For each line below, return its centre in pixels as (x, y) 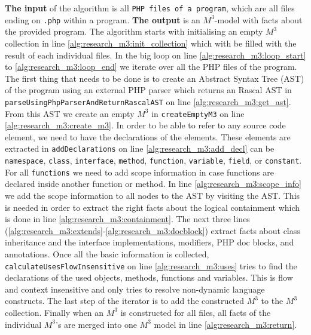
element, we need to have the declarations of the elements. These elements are (148, 136)
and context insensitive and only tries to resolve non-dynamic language (135, 289)
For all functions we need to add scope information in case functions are (139, 172)
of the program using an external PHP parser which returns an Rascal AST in (148, 90)
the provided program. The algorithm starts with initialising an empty (134, 31)
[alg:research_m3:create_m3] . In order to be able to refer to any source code (145, 125)
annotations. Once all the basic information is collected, (107, 253)
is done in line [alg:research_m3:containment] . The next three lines (127, 219)
